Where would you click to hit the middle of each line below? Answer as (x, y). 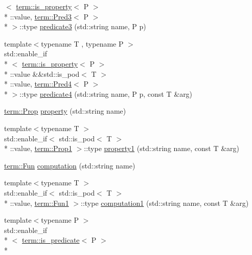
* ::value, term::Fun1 (37, 203)
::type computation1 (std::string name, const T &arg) (165, 203)
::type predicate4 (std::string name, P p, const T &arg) (106, 93)
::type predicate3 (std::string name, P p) (83, 26)
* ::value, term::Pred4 (38, 84)
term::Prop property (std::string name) (65, 111)
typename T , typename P (82, 43)
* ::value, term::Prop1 (38, 148)
